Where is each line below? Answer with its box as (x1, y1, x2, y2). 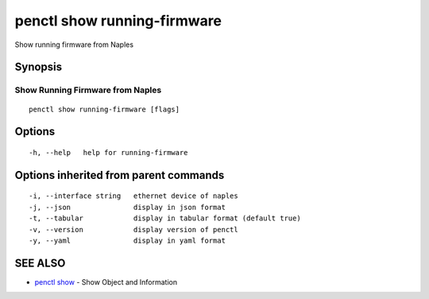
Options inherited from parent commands (14, 168, 225, 182)
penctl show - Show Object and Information (34, 277, 178, 286)
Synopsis (14, 60, 63, 74)
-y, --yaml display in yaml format (29, 235, 226, 245)
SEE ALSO (14, 256, 66, 270)
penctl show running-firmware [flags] (29, 104, 180, 114)
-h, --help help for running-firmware (29, 148, 188, 157)
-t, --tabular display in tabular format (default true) (29, 214, 301, 223)
